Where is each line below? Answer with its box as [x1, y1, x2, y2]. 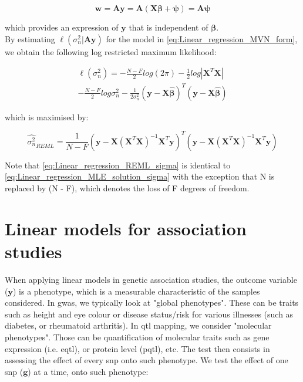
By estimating [5, 32, 55, 45]
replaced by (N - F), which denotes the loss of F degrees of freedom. [5, 182, 250, 194]
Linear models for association [5, 216, 247, 240]
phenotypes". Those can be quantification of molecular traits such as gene [5, 330, 270, 343]
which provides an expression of [5, 21, 119, 33]
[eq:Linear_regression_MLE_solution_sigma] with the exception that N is [5, 170, 275, 182]
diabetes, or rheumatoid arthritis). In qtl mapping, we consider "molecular [5, 319, 272, 332]
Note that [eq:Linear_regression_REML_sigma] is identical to [5, 158, 231, 171]
